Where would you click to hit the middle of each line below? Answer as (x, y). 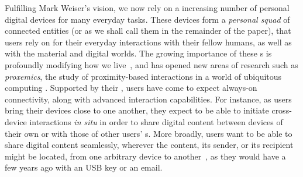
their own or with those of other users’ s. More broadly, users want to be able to (149, 133)
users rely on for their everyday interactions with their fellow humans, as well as (148, 42)
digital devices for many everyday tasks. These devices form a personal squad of (147, 19)
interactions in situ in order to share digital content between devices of (156, 121)
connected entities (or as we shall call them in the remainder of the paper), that (148, 31)
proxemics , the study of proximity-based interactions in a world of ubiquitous (143, 76)
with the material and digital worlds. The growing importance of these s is (138, 53)
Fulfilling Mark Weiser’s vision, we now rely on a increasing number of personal (147, 8)
